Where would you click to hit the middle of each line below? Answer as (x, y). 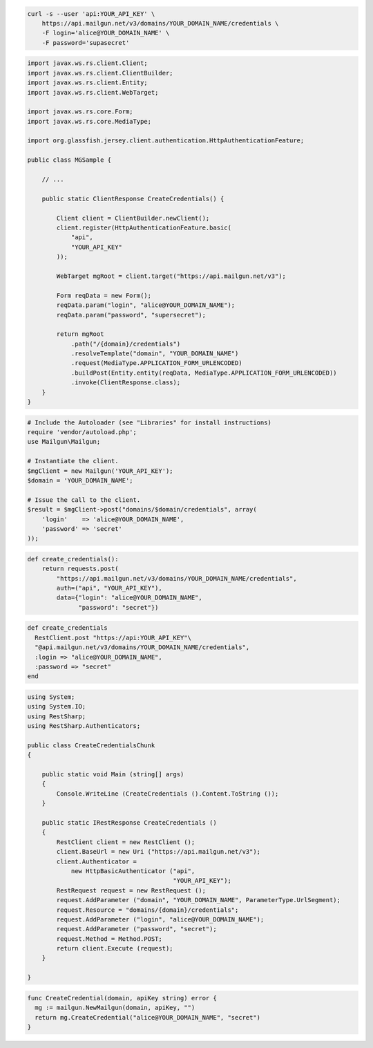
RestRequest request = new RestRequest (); (131, 890)
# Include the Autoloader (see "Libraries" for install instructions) (150, 422)
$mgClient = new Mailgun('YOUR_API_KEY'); (100, 471)
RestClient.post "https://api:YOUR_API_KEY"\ (113, 637)
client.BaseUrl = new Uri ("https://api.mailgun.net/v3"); (159, 852)
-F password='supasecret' (86, 43)
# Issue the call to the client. (84, 500)
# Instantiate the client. (73, 461)
